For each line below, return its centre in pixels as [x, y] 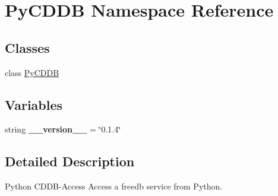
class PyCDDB [32, 72]
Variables [34, 104]
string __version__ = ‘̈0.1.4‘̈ [63, 129]
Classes [27, 47]
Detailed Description [70, 161]
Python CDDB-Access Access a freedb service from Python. [114, 186]
